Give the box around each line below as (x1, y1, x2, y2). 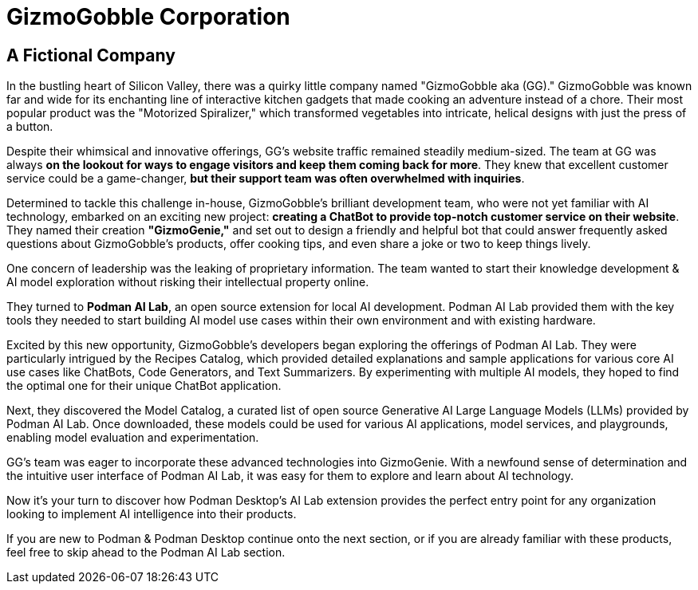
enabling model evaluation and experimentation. (6, 431, 259, 445)
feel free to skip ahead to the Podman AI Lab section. (6, 545, 286, 560)
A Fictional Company (6, 45, 175, 65)
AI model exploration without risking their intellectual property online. (6, 275, 369, 289)
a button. (6, 120, 53, 134)
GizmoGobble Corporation (6, 3, 290, 30)
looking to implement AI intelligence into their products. (6, 507, 297, 521)
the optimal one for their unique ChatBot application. (6, 379, 282, 393)
